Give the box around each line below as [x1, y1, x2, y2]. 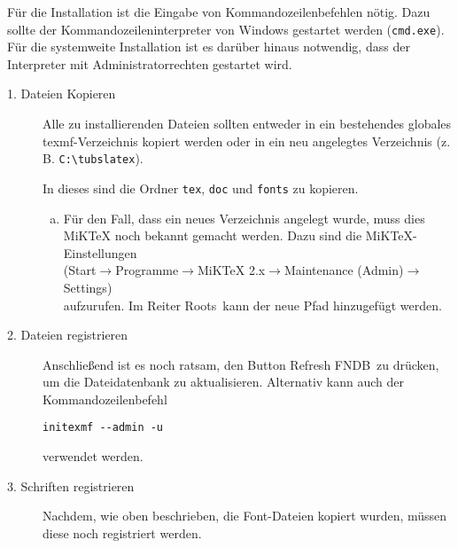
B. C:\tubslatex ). [43, 149, 144, 168]
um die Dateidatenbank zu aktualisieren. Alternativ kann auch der [43, 372, 404, 391]
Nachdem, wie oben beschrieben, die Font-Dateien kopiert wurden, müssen [43, 506, 447, 525]
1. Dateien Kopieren [7, 84, 116, 103]
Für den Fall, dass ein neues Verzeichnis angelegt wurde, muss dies [63, 208, 425, 227]
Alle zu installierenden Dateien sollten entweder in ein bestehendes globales [43, 114, 452, 133]
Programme [115, 261, 179, 279]
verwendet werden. [43, 447, 144, 466]
